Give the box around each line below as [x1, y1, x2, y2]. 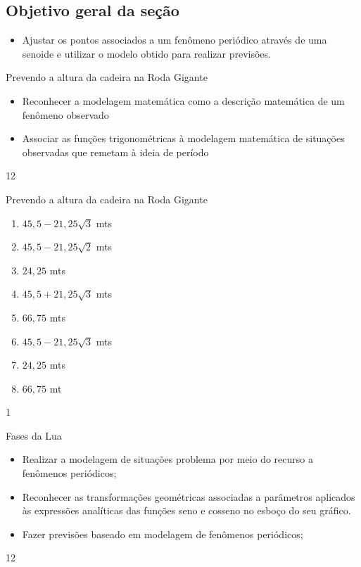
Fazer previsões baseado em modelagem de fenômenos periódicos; [22, 526, 303, 541]
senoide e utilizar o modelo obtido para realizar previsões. [22, 46, 271, 60]
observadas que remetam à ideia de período [22, 144, 209, 159]
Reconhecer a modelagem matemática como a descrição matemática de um [22, 93, 345, 108]
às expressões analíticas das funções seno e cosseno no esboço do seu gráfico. [22, 503, 351, 518]
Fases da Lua [6, 428, 62, 442]
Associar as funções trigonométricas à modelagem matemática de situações [22, 131, 345, 146]
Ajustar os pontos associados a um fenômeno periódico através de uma [22, 32, 327, 47]
